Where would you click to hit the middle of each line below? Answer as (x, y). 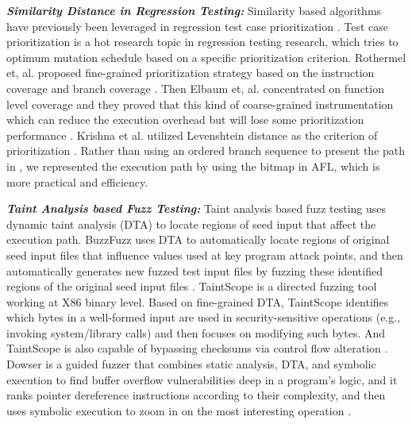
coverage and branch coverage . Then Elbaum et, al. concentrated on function (195, 88)
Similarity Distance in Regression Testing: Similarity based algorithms (194, 10)
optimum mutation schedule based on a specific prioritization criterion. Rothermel (206, 57)
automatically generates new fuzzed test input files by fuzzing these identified (194, 270)
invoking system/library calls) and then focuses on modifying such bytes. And (196, 332)
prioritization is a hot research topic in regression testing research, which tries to (202, 42)
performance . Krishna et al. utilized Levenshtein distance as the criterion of (192, 135)
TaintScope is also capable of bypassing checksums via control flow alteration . (197, 348)
